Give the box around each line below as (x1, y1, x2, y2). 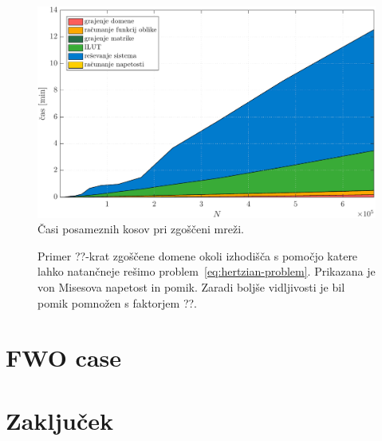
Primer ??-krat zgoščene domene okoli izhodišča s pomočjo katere (37, 247, 358, 264)
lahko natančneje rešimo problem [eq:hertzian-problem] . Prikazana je (37, 263, 376, 280)
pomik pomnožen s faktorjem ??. (37, 294, 198, 311)
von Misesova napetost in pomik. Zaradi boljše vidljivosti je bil (37, 278, 345, 295)
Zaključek (6, 403, 114, 436)
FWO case (6, 341, 122, 374)
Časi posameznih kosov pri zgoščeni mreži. (37, 220, 244, 237)
